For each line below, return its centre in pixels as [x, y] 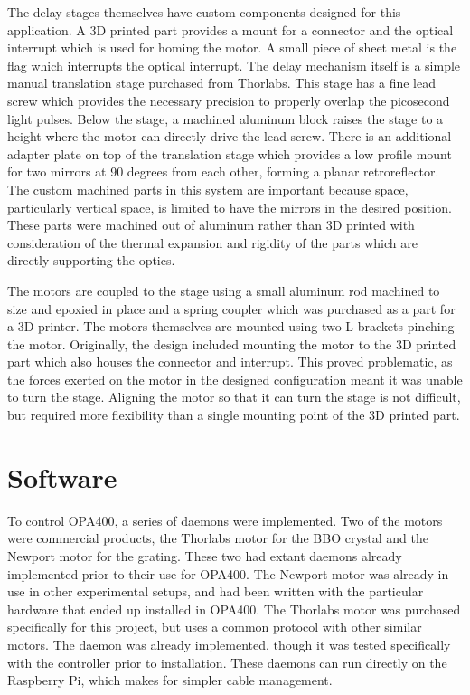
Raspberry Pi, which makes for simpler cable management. [170, 680]
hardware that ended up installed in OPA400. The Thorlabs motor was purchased [234, 609]
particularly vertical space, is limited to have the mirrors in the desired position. [230, 207]
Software [62, 476]
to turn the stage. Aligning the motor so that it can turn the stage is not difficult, [234, 397]
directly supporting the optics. [91, 260]
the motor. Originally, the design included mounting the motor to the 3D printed [232, 343]
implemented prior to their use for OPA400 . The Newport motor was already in [228, 573]
